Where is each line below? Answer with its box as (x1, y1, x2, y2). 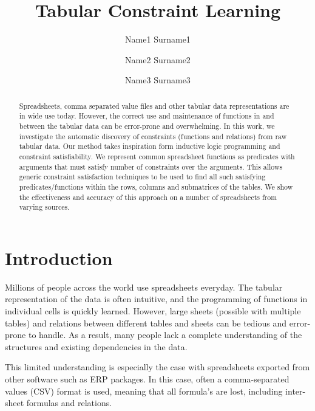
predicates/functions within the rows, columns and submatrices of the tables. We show (19, 181, 293, 192)
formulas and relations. (26, 396, 112, 409)
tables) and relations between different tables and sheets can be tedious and (5, 316, 287, 329)
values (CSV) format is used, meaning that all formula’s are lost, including (5, 384, 283, 397)
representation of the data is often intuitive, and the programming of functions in (5, 292, 308, 305)
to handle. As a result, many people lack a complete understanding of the (28, 328, 302, 341)
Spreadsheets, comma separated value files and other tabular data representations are (19, 100, 290, 111)
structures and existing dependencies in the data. (5, 340, 188, 353)
